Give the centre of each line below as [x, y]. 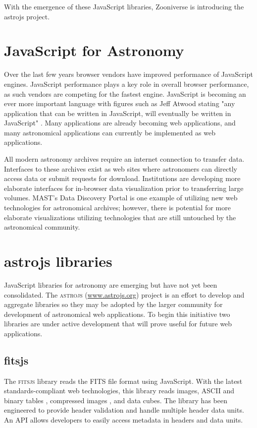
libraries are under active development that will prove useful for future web [118, 324]
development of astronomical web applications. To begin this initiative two [117, 314]
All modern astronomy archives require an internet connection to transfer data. [124, 159]
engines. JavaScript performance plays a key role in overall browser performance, [127, 84]
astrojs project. [27, 16]
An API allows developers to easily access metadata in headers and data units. [124, 420]
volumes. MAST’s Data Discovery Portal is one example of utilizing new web [121, 198]
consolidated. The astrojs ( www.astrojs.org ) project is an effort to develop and [124, 294]
